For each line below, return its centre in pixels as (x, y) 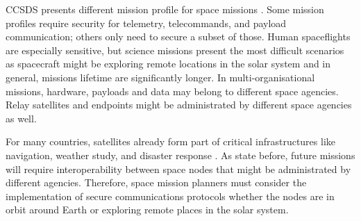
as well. (21, 118)
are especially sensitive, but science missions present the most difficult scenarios (175, 50)
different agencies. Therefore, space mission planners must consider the (156, 182)
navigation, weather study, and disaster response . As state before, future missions (180, 155)
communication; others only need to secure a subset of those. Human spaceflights (178, 36)
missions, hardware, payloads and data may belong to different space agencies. (172, 91)
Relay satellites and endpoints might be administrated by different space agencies (179, 105)
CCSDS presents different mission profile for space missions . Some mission (165, 9)
